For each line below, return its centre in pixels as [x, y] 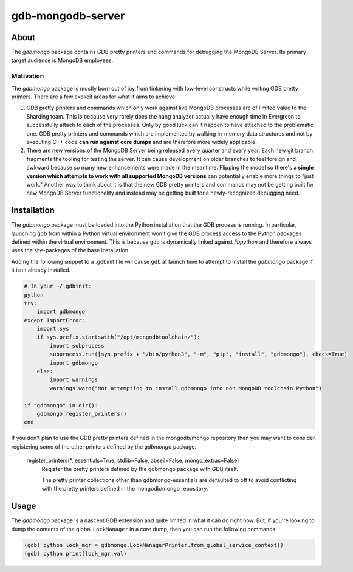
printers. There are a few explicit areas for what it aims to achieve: [94, 97]
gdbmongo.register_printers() [82, 414]
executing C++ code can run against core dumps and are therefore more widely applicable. [142, 142]
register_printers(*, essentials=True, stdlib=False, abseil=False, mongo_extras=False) [133, 460]
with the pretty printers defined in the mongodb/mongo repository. [125, 489]
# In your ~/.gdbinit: [58, 286]
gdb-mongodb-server [68, 16]
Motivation [28, 76]
